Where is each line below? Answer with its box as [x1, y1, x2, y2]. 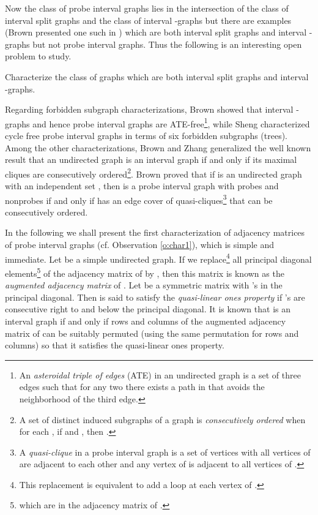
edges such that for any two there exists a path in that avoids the [19, 380, 265, 393]
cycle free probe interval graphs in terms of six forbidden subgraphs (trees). [5, 129, 288, 141]
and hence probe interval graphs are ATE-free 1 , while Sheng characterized [32, 115, 310, 130]
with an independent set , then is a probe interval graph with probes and [5, 179, 279, 192]
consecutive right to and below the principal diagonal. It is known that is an [5, 303, 291, 315]
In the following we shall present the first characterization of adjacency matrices [5, 226, 305, 239]
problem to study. [5, 50, 72, 62]
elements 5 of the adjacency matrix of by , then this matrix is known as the [5, 265, 284, 279]
